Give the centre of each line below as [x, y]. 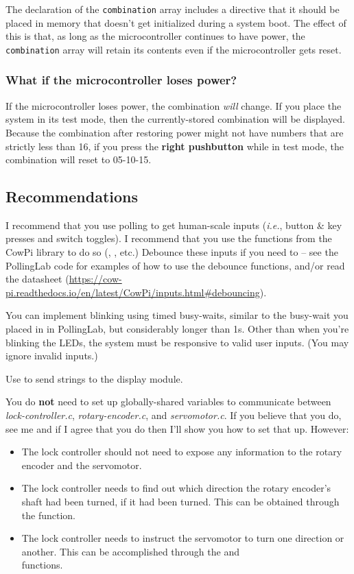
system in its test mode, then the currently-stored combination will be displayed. [175, 119]
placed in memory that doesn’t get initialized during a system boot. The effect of [176, 22]
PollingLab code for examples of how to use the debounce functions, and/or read [175, 265]
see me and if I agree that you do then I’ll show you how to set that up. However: [177, 428]
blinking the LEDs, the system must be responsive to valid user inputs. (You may [177, 342]
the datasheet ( [37, 279]
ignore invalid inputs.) [52, 356]
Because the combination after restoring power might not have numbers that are [175, 132]
